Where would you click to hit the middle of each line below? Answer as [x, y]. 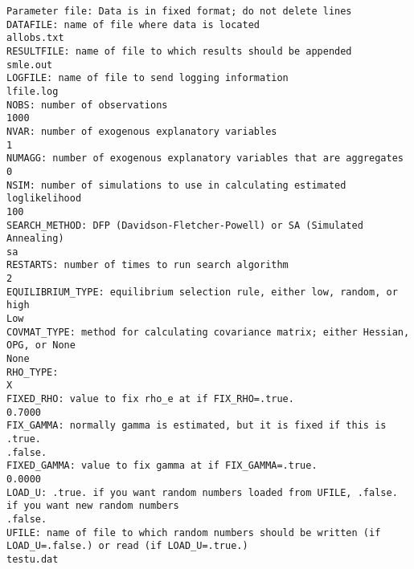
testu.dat [33, 559]
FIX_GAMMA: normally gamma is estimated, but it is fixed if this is [197, 426]
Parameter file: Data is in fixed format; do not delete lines [179, 11]
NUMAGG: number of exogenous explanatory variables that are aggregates [205, 159]
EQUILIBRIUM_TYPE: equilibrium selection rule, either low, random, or [202, 292]
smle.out [30, 65]
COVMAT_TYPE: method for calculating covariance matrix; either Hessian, [208, 332]
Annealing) [35, 239]
